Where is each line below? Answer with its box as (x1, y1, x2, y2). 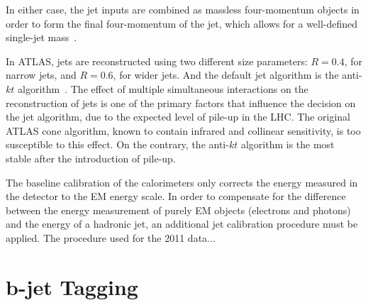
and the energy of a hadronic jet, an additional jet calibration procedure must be (6, 216, 358, 231)
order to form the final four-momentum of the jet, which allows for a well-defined (6, 16, 358, 30)
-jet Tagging (18, 272, 138, 301)
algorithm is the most (240, 137, 335, 152)
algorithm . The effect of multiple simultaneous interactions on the (18, 81, 308, 96)
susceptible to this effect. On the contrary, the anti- (6, 137, 229, 152)
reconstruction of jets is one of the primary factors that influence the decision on (6, 95, 356, 110)
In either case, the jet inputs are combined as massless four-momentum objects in (6, 2, 359, 16)
